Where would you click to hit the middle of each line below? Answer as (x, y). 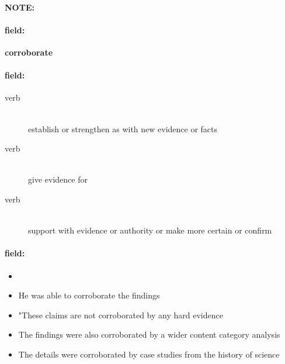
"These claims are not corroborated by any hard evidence (121, 315)
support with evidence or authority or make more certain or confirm (150, 230)
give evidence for (58, 179)
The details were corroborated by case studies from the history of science (149, 354)
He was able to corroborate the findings (89, 295)
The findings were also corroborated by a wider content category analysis (149, 334)
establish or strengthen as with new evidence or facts (123, 128)
